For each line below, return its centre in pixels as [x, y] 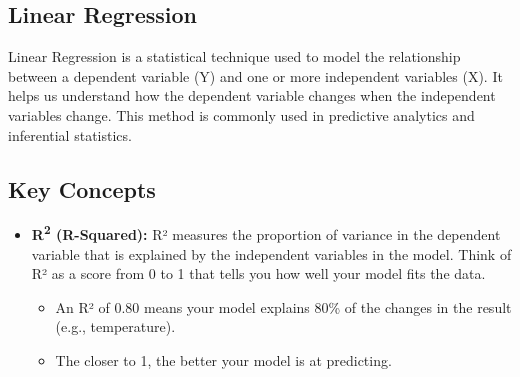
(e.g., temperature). [115, 326]
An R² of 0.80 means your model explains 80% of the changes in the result [283, 306]
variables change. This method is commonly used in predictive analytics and [241, 114]
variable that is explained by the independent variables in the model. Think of [271, 253]
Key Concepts [82, 188]
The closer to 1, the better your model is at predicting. [223, 360]
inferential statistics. [70, 134]
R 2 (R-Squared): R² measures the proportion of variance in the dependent [266, 233]
